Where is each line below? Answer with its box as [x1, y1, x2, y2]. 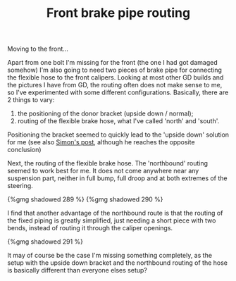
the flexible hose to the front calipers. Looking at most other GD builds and [7, 73, 224, 82]
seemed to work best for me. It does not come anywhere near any [7, 167, 199, 175]
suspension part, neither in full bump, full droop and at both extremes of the [7, 174, 228, 182]
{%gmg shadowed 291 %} [7, 237, 83, 246]
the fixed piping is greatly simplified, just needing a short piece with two [7, 216, 216, 225]
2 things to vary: [7, 96, 55, 104]
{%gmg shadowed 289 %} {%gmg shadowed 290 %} [7, 195, 163, 204]
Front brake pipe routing [46, 5, 191, 21]
